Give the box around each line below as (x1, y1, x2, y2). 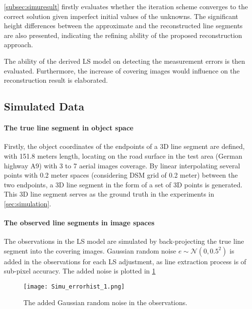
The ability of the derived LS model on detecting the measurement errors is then (4, 55, 245, 66)
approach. (4, 39, 33, 50)
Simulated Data (4, 99, 84, 114)
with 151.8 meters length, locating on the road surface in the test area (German (4, 150, 242, 161)
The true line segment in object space (4, 123, 134, 133)
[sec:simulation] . (4, 198, 52, 208)
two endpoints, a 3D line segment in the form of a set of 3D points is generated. (4, 179, 243, 189)
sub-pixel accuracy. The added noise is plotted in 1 (4, 266, 155, 276)
